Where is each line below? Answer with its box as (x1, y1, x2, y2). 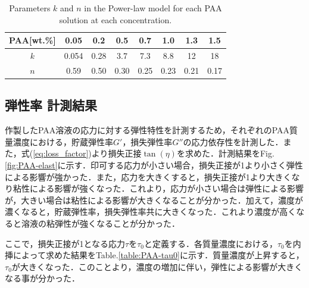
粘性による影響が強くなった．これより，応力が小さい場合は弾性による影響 (13, 182, 304, 195)
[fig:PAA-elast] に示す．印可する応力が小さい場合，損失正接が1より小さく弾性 (5, 158, 303, 171)
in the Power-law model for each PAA (84, 2, 222, 14)
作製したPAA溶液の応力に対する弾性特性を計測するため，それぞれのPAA (5, 124, 290, 136)
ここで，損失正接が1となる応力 (5, 237, 126, 249)
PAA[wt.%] (9, 34, 56, 46)
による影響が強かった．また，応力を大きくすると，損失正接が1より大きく (5, 170, 292, 183)
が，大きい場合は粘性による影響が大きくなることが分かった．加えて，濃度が (5, 193, 304, 206)
